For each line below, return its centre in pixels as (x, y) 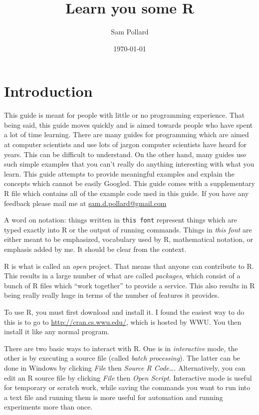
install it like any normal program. (57, 331)
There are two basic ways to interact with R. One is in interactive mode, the (121, 348)
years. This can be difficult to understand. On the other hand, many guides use (125, 154)
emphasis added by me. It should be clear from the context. (95, 249)
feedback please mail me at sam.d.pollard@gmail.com (85, 203)
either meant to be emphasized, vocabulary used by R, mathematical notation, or (129, 239)
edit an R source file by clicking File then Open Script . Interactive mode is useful (128, 377)
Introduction (48, 91)
